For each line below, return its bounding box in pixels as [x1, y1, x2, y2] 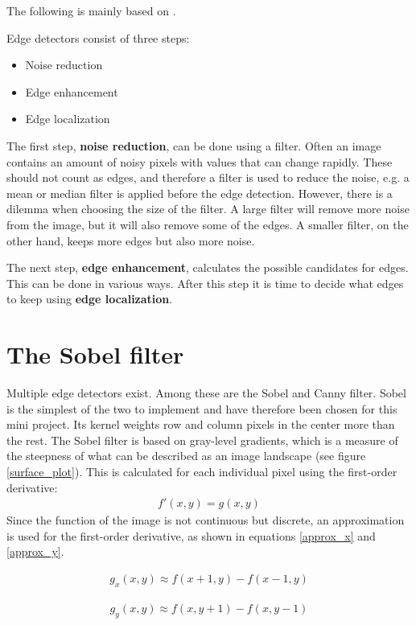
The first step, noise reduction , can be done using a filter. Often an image [6, 137, 381, 154]
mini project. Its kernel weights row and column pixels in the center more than [6, 416, 395, 433]
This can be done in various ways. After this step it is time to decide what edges [6, 274, 404, 291]
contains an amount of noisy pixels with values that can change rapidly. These [6, 153, 393, 170]
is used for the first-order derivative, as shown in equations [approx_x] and [6, 527, 376, 544]
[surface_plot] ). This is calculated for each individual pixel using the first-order [6, 463, 397, 479]
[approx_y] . [6, 543, 64, 560]
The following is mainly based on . [6, 2, 176, 19]
